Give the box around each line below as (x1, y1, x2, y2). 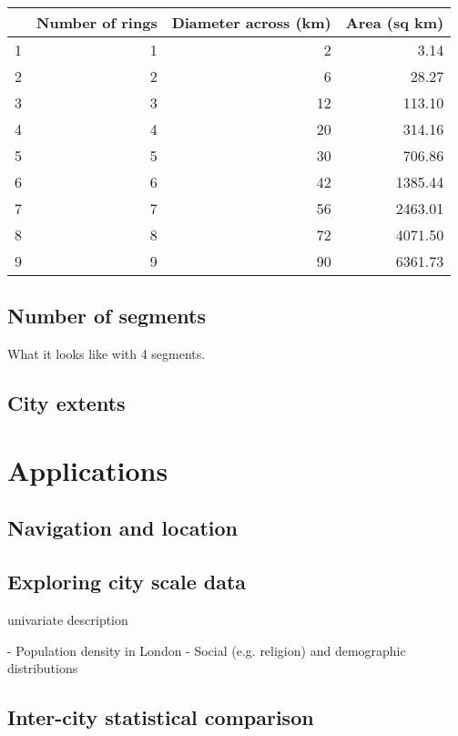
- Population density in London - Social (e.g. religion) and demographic (7, 640, 406, 659)
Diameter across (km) (171, 12, 331, 33)
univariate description (7, 609, 128, 629)
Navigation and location (7, 514, 238, 542)
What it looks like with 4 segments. (7, 344, 206, 363)
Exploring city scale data (7, 567, 247, 596)
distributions (7, 659, 78, 678)
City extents (7, 389, 126, 417)
